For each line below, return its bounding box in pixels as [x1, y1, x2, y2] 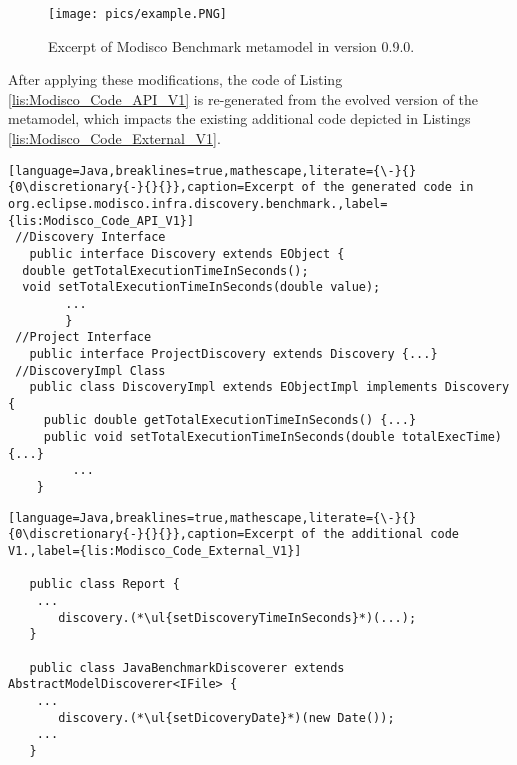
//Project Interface [15, 330, 152, 345]
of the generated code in [301, 180, 474, 195]
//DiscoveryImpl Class [15, 363, 166, 378]
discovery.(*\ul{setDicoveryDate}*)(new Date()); [58, 710, 395, 725]
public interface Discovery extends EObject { [29, 246, 345, 261]
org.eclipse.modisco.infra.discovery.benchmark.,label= [8, 196, 388, 211]
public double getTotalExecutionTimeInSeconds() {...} [43, 413, 417, 428]
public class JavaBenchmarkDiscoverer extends [29, 660, 345, 675]
